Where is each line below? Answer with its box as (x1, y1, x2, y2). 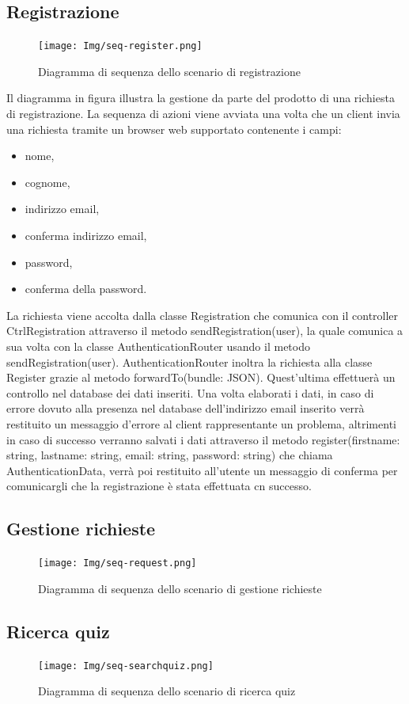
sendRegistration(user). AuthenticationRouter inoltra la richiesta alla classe (6, 353, 373, 370)
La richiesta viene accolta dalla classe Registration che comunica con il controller (6, 306, 399, 323)
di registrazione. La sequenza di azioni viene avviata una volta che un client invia (6, 105, 400, 122)
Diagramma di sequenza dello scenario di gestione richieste (38, 580, 322, 596)
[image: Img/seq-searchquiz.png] (38, 660, 214, 672)
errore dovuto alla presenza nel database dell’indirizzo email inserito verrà (6, 400, 365, 417)
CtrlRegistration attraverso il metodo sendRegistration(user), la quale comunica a (6, 322, 403, 339)
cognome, (25, 173, 70, 190)
